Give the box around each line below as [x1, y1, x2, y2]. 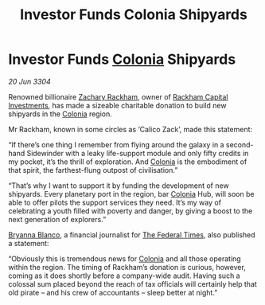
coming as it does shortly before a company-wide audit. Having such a [8, 271, 240, 280]
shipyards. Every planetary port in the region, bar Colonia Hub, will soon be [8, 189, 255, 198]
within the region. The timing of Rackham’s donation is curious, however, [8, 262, 247, 272]
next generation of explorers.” [8, 214, 107, 224]
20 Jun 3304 [8, 76, 51, 86]
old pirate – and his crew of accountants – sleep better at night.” [8, 287, 218, 297]
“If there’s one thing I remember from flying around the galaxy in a [8, 139, 224, 149]
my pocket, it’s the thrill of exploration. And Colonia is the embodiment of [8, 157, 247, 166]
